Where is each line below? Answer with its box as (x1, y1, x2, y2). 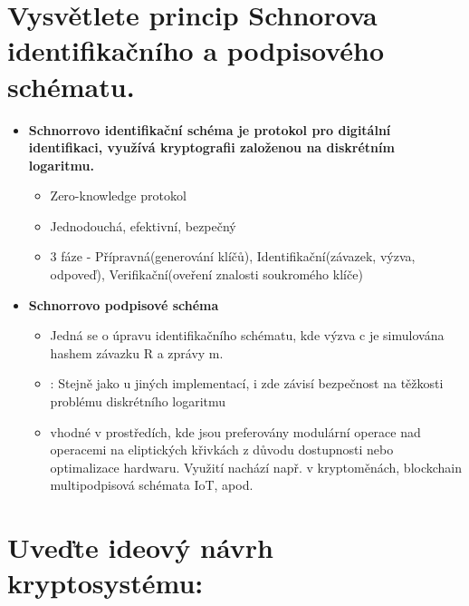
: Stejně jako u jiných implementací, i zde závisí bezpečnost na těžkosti (50, 374, 444, 393)
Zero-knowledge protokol (50, 186, 187, 205)
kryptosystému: (7, 564, 204, 601)
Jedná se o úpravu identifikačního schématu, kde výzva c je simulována (50, 326, 445, 345)
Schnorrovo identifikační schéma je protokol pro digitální (28, 120, 391, 139)
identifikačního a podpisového (7, 32, 385, 69)
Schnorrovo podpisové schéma (28, 295, 219, 314)
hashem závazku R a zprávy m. (50, 343, 224, 362)
